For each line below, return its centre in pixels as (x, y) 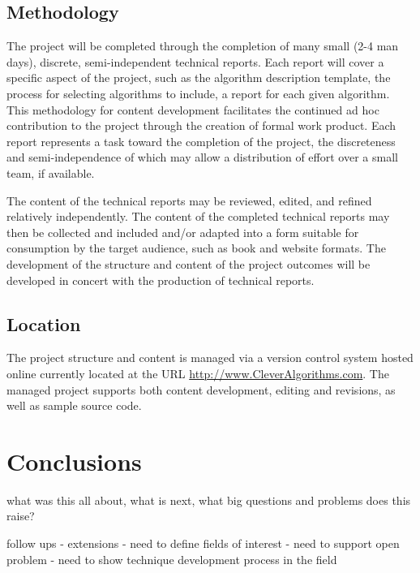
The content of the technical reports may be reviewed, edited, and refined (189, 200)
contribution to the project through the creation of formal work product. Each (201, 125)
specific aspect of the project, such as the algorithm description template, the (199, 78)
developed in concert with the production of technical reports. (161, 280)
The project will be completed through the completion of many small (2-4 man (203, 46)
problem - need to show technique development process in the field (172, 559)
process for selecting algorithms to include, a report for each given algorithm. (198, 93)
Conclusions (74, 461)
